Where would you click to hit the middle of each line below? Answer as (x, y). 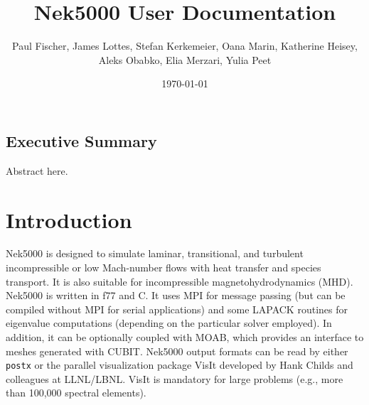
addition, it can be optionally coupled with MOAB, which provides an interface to (185, 337)
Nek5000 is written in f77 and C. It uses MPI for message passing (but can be (176, 295)
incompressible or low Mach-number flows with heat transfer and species (164, 268)
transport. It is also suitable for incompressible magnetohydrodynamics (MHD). (180, 281)
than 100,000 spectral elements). (76, 393)
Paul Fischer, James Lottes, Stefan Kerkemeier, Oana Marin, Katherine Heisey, (185, 46)
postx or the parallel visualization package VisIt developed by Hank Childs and (180, 365)
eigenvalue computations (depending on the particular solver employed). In (169, 323)
